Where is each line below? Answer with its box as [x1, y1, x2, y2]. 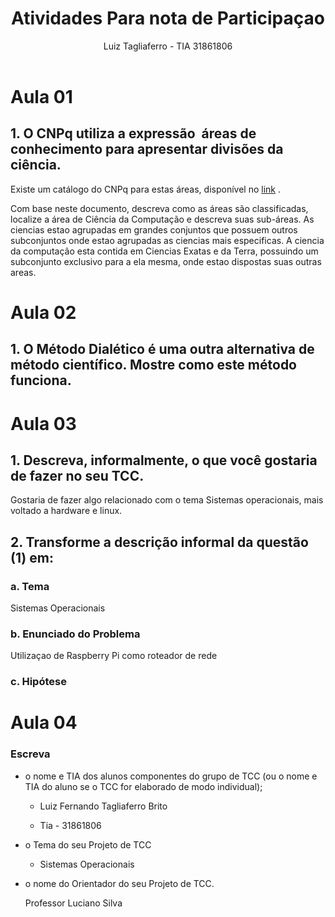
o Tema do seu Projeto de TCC [24, 838, 152, 851]
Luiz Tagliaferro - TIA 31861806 [103, 40, 233, 52]
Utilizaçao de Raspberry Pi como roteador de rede [10, 650, 218, 662]
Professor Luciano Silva [24, 897, 123, 909]
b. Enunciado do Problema [10, 627, 141, 641]
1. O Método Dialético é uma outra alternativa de [10, 341, 315, 358]
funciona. [10, 372, 72, 389]
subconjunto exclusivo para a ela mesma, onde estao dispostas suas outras [10, 255, 322, 267]
